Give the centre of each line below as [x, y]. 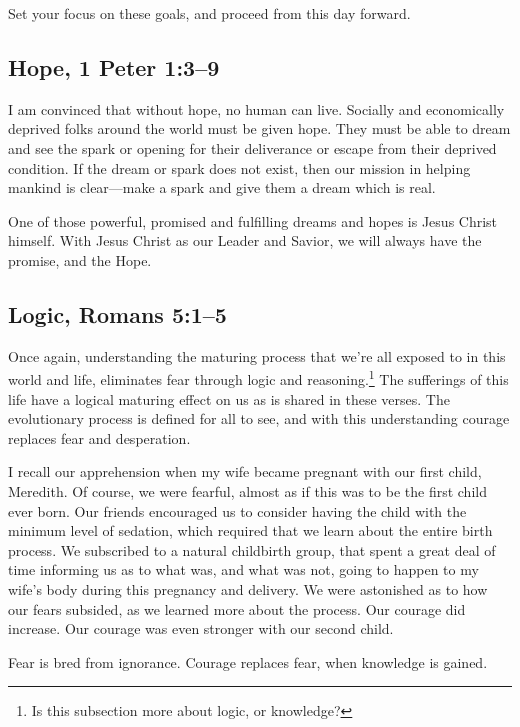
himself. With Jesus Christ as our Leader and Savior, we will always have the [245, 240]
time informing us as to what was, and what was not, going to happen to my [243, 569]
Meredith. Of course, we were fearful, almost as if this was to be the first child [247, 490]
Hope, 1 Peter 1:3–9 [114, 66]
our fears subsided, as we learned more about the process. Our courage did [237, 608]
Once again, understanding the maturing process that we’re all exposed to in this [257, 355]
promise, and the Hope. [80, 259]
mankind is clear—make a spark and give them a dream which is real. [222, 187]
